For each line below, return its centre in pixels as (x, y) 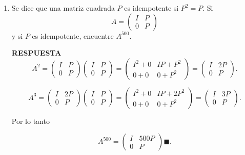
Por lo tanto (30, 121)
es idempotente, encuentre (73, 35)
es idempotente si (151, 8)
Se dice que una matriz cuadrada (63, 8)
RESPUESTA (36, 53)
